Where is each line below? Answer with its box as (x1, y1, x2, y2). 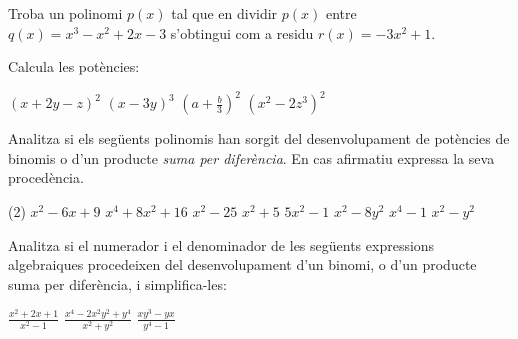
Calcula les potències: (8, 56, 140, 77)
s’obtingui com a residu (170, 22, 314, 43)
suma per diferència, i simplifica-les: (8, 273, 227, 294)
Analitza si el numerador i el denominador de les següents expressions (8, 234, 435, 255)
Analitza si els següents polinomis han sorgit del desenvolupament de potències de (8, 128, 510, 149)
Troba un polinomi (8, 3, 123, 23)
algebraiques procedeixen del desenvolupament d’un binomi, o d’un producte (8, 254, 477, 275)
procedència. (8, 167, 84, 188)
